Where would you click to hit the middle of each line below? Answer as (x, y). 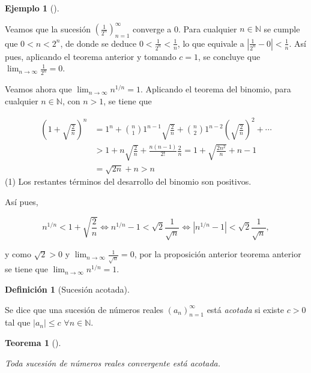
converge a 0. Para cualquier (185, 28)
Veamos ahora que (38, 89)
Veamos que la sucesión (48, 28)
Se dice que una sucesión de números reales (84, 309)
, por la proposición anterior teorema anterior (218, 254)
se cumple (282, 28)
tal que (18, 322)
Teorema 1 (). (33, 342)
